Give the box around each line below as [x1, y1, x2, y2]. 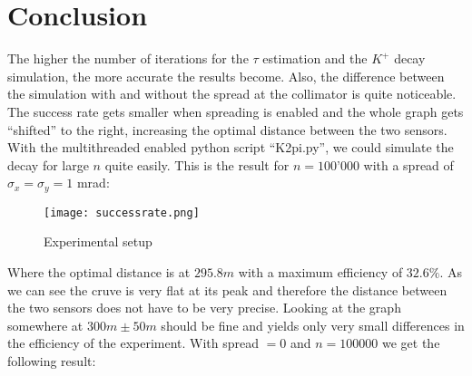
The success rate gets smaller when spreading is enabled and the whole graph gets [7, 101, 464, 121]
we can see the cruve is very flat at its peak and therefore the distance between [7, 280, 447, 299]
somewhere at [7, 315, 84, 334]
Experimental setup [44, 232, 152, 251]
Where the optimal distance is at [7, 262, 191, 281]
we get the [381, 333, 440, 352]
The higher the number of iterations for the [7, 49, 249, 68]
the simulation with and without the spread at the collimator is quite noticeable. [7, 84, 457, 103]
